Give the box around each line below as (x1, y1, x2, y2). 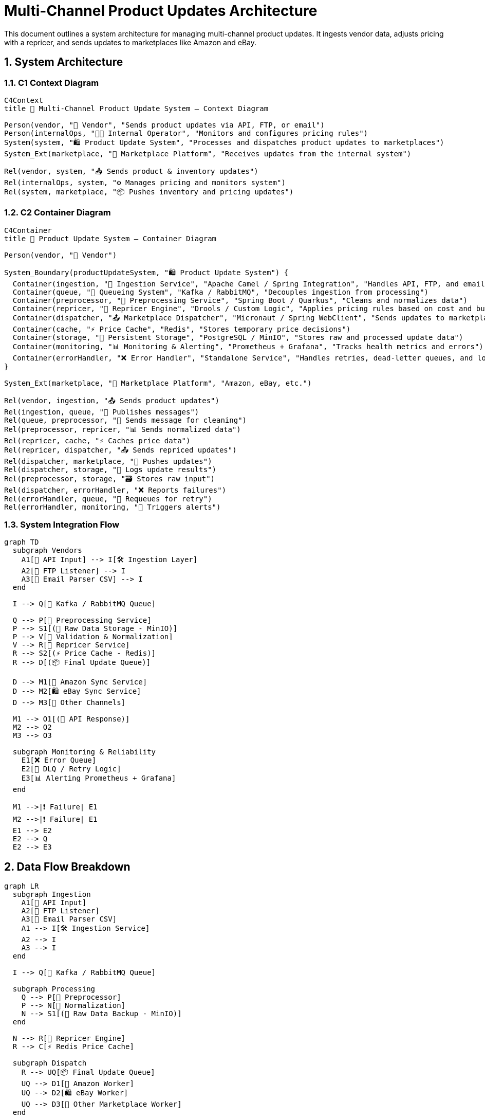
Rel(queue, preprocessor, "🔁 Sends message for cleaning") (4, 416, 247, 424)
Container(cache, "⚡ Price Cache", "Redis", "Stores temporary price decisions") (12, 324, 351, 333)
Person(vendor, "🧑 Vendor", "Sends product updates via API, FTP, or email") (4, 120, 325, 129)
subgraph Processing (12, 985, 96, 994)
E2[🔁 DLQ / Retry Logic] (21, 765, 121, 773)
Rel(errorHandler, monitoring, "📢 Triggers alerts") (4, 502, 221, 511)
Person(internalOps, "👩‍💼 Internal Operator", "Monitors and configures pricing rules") (4, 129, 368, 137)
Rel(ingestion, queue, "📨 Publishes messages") (4, 407, 199, 416)
